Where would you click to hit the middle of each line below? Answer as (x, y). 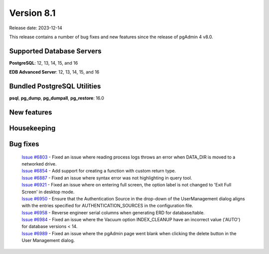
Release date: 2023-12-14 (36, 28)
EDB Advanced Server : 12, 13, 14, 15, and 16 (54, 72)
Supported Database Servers (55, 51)
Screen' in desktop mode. (48, 192)
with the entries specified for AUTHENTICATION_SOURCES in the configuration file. (108, 206)
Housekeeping (32, 128)
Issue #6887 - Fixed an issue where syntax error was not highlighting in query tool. (107, 178)
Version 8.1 (32, 13)
